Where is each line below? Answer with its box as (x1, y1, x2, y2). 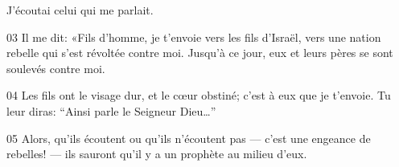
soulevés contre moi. (6, 59, 105, 76)
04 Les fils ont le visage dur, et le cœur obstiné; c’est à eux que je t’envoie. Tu (6, 87, 391, 104)
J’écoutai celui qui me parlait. (6, 2, 154, 18)
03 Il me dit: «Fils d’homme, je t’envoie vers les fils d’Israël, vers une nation (6, 28, 381, 45)
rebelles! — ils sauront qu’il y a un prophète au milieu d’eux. (6, 145, 307, 162)
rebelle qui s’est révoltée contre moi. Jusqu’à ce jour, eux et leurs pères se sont (6, 44, 393, 61)
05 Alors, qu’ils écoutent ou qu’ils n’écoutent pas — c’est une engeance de (6, 129, 371, 146)
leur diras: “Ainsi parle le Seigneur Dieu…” (6, 102, 216, 119)
